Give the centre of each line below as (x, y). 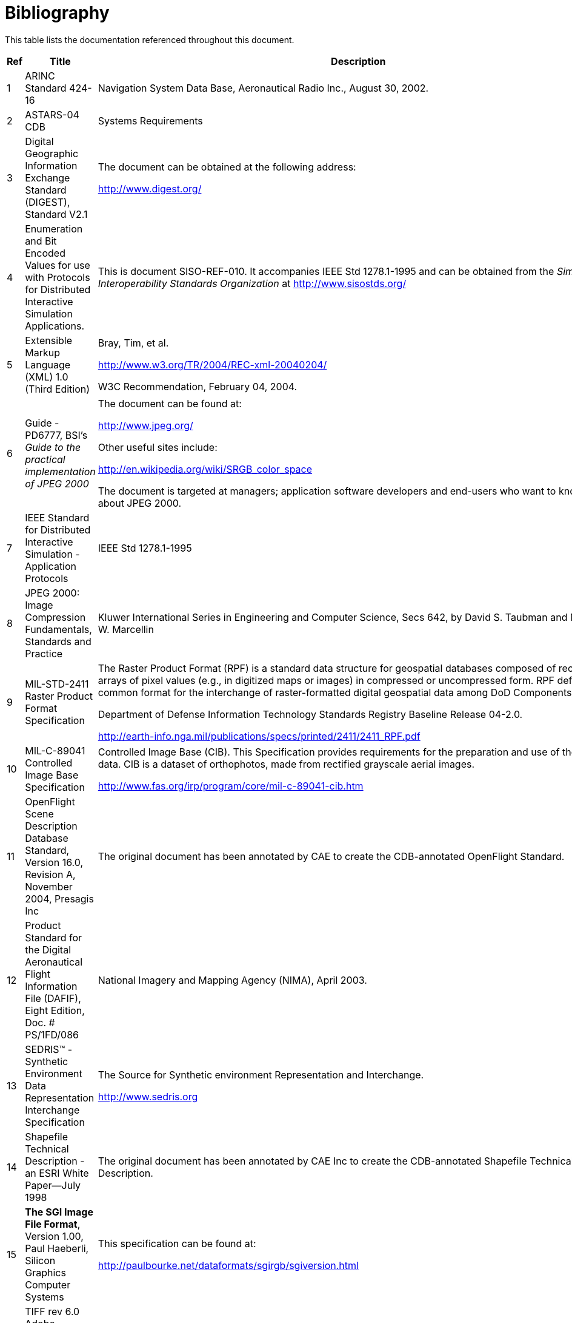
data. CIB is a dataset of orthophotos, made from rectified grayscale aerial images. (286, 764)
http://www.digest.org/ (150, 188)
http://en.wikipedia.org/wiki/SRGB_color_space (205, 469)
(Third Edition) (58, 389)
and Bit (41, 241)
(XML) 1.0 (47, 377)
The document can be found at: (170, 403)
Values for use (58, 265)
